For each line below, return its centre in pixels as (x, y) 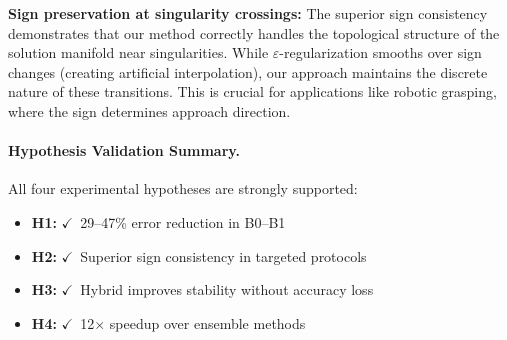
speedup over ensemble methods (207, 322)
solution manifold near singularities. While (138, 52)
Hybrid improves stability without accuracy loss (227, 289)
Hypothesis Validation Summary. (124, 150)
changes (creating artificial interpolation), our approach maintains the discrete (248, 71)
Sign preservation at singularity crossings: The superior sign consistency (248, 13)
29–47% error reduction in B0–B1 (183, 221)
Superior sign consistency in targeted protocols (223, 255)
